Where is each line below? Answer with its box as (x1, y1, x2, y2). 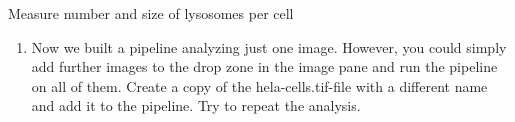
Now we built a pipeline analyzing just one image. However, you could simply (31, 36, 507, 57)
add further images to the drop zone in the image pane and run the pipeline (31, 56, 498, 77)
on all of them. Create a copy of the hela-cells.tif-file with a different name (31, 75, 488, 96)
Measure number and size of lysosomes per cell (8, 3, 294, 23)
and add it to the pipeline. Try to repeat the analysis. (31, 95, 361, 116)
